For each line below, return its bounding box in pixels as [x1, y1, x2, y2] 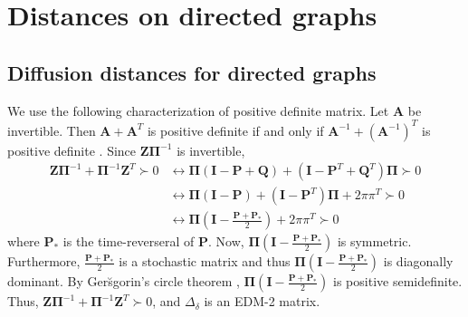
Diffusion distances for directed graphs [7, 58, 377, 86]
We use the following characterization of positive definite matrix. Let [7, 101, 389, 120]
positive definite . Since [7, 140, 137, 159]
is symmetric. [337, 232, 412, 251]
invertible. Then [7, 120, 96, 139]
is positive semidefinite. [333, 272, 463, 291]
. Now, [208, 232, 244, 251]
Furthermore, [7, 252, 81, 271]
